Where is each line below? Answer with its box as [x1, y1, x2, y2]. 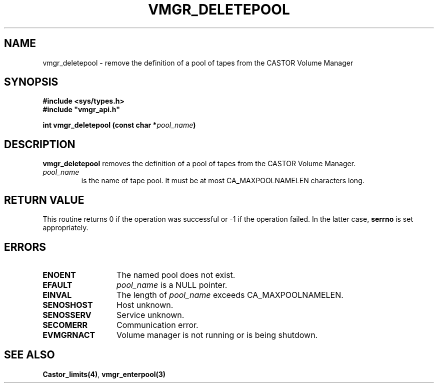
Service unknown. [116, 309, 184, 320]
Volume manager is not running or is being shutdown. [116, 329, 318, 340]
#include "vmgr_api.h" [42, 105, 120, 114]
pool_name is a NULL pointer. [116, 279, 227, 290]
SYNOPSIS [4, 76, 58, 89]
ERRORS [4, 240, 46, 253]
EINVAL [42, 289, 72, 300]
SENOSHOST [42, 299, 93, 310]
